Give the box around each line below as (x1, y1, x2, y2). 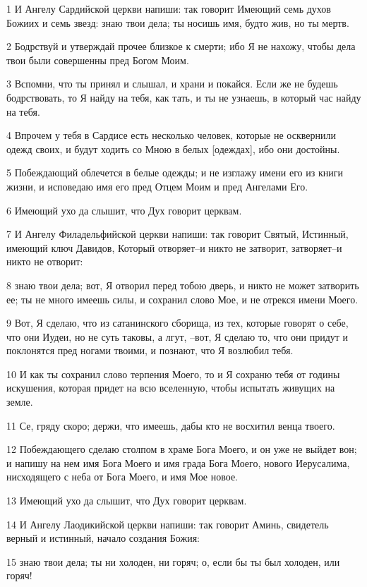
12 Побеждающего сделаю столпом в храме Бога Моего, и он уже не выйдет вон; (6, 442, 357, 456)
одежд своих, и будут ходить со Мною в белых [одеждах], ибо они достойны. (6, 141, 340, 156)
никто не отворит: (6, 254, 83, 269)
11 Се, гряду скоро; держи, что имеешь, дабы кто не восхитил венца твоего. (6, 418, 335, 432)
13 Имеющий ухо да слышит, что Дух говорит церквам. (6, 493, 247, 508)
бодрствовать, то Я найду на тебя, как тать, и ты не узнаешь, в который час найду (6, 90, 361, 104)
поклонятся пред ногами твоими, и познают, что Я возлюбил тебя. (6, 343, 294, 358)
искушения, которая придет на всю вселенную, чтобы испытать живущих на (6, 380, 335, 395)
